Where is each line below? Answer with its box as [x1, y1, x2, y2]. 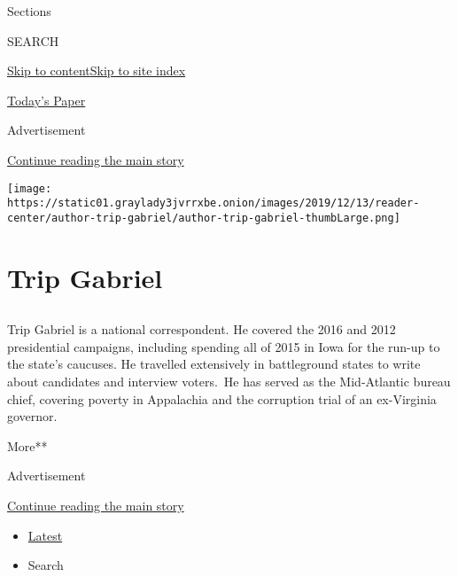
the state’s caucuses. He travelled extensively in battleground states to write [7, 355, 421, 373]
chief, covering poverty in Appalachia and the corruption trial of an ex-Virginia [7, 389, 437, 408]
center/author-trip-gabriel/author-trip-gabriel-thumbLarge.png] [7, 211, 400, 224]
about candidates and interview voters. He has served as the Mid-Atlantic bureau [7, 372, 451, 391]
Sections [7, 2, 51, 19]
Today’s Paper [7, 90, 86, 109]
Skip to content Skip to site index [7, 61, 186, 80]
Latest [27, 526, 63, 544]
